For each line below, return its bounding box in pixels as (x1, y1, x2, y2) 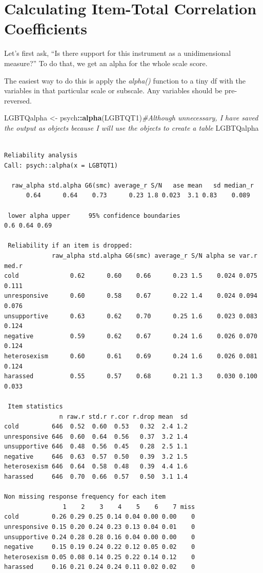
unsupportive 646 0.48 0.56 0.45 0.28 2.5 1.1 (4, 443, 188, 451)
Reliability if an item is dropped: (8, 242, 133, 250)
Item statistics (8, 402, 63, 410)
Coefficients (4, 18, 88, 39)
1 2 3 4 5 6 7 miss (63, 503, 195, 510)
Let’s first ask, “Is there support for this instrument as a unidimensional (4, 48, 231, 58)
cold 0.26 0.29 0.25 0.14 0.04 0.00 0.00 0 (4, 513, 195, 521)
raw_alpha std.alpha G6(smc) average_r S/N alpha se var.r (52, 252, 257, 259)
